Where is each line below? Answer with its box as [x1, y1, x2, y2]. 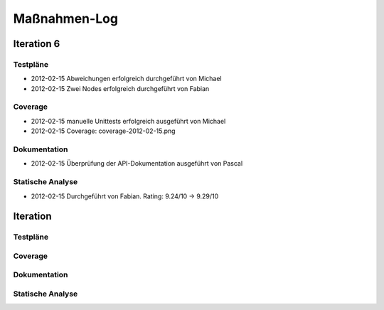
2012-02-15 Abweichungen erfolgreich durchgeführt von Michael [31, 75, 222, 83]
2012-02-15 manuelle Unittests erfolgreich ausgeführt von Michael [31, 117, 226, 125]
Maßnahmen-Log [13, 11, 119, 26]
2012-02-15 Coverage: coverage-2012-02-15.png [31, 127, 176, 135]
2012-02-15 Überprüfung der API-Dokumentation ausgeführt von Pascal [31, 159, 243, 168]
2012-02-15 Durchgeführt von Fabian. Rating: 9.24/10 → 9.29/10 [31, 192, 219, 201]
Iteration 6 [13, 38, 60, 50]
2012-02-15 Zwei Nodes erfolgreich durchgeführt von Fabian [31, 84, 210, 92]
